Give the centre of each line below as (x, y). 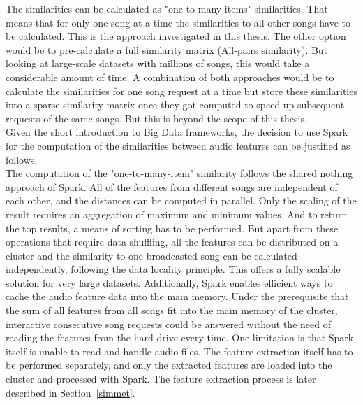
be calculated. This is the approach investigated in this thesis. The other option (176, 36)
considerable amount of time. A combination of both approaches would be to (170, 77)
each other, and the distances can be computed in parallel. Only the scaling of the (181, 200)
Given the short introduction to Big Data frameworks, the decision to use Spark (177, 132)
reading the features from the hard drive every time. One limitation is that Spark (180, 337)
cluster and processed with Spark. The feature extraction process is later (161, 379)
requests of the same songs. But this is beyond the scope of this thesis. (156, 118)
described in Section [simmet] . (71, 392)
